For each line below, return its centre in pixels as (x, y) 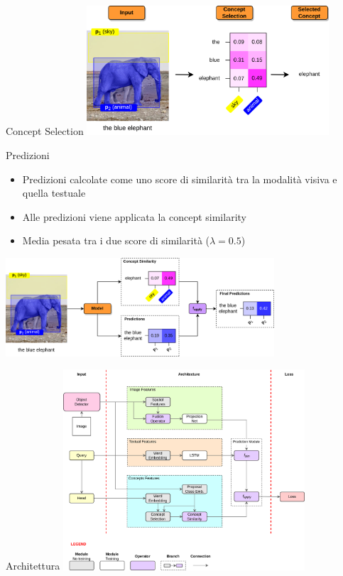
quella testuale (54, 193)
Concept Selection (45, 131)
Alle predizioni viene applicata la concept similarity (134, 216)
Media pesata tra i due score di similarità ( (116, 240)
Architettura (33, 566)
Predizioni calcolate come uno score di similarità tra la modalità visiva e (180, 179)
